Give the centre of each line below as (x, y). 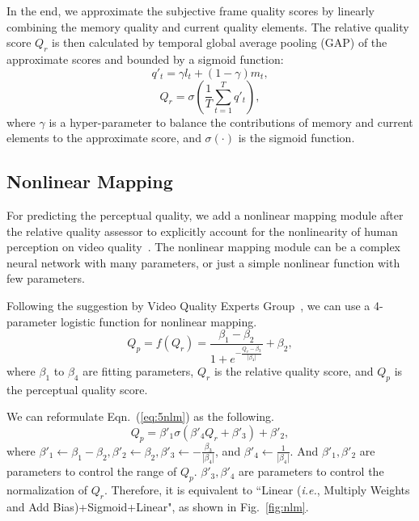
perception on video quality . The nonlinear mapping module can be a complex (204, 247)
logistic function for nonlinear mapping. (159, 321)
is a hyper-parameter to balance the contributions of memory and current (231, 122)
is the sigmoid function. (296, 138)
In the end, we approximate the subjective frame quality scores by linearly (190, 11)
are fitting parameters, (138, 370)
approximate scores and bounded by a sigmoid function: (145, 59)
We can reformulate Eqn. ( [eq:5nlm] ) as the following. (140, 416)
